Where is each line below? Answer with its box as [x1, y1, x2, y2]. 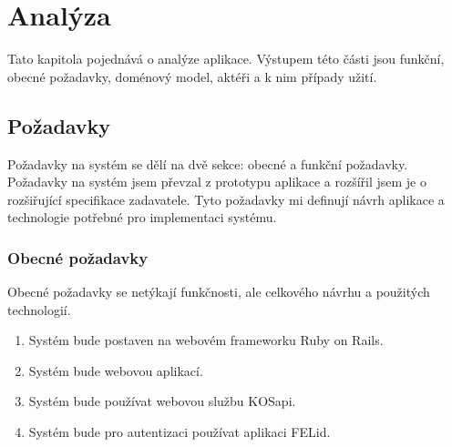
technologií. [7, 300, 71, 319]
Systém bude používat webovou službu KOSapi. [28, 391, 296, 411]
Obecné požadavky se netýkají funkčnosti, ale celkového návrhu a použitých [7, 282, 430, 301]
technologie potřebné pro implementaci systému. [7, 208, 277, 227]
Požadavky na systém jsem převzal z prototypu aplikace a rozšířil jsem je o [7, 172, 426, 191]
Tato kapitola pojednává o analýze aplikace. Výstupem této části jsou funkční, [7, 49, 445, 68]
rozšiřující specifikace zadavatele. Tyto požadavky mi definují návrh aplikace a [7, 189, 445, 208]
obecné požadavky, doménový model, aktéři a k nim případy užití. [7, 66, 377, 86]
